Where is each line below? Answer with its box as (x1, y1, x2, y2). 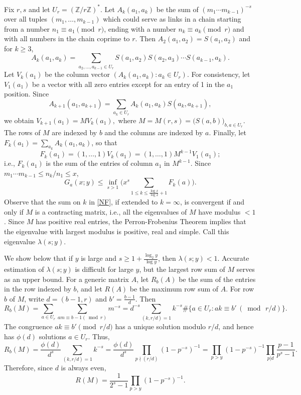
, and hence (218, 321, 254, 332)
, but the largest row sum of (139, 264, 225, 274)
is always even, (61, 362, 106, 373)
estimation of (4, 264, 44, 274)
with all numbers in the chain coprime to (4, 33, 130, 44)
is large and (81, 253, 117, 263)
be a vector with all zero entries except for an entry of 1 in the (32, 78, 225, 89)
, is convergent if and (180, 196, 245, 207)
